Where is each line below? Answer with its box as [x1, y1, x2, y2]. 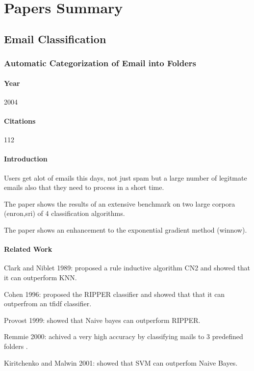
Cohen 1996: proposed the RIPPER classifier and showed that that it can [4, 289, 225, 299]
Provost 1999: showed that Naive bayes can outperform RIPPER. [4, 315, 201, 325]
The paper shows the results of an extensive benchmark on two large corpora [4, 198, 235, 209]
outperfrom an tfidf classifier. [4, 298, 92, 309]
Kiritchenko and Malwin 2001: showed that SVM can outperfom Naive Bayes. [4, 357, 238, 368]
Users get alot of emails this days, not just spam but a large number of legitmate [4, 172, 247, 183]
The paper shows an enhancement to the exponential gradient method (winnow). [4, 224, 247, 235]
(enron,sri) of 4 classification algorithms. [4, 208, 125, 218]
